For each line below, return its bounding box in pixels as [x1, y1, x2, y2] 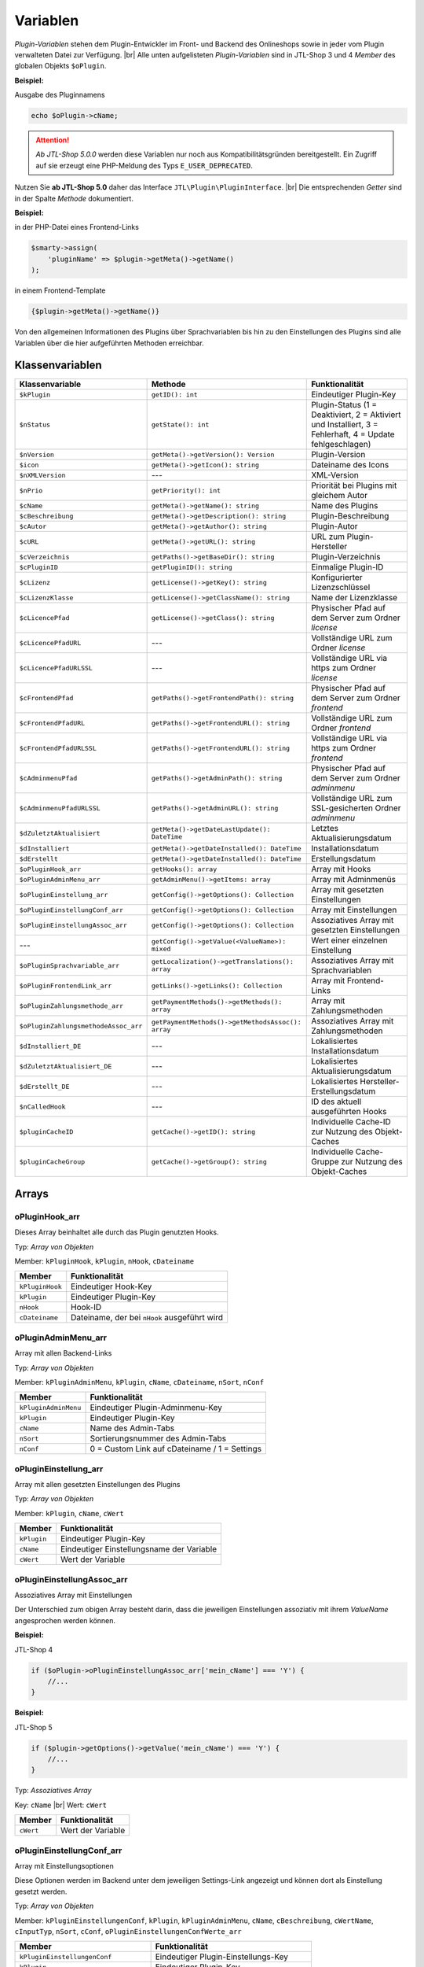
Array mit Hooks [311, 864, 371, 875]
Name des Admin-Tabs [90, 1423, 175, 1434]
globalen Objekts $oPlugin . [14, 61, 107, 71]
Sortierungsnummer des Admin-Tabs [90, 1433, 227, 1444]
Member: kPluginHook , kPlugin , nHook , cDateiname [14, 1256, 195, 1266]
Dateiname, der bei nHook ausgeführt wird [71, 1312, 224, 1323]
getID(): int [151, 390, 198, 399]
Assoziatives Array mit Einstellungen [14, 1590, 133, 1600]
